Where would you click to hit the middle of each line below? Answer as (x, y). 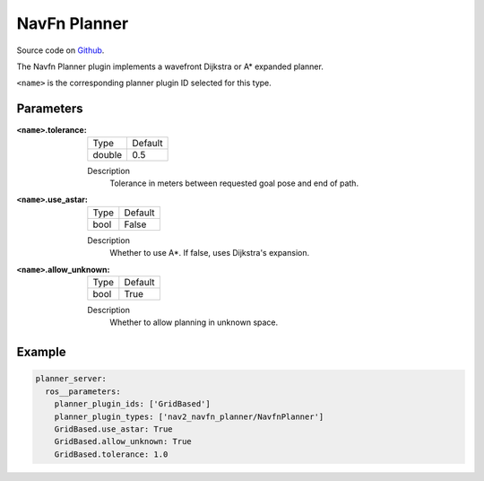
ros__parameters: (83, 391)
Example (41, 352)
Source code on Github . (60, 50)
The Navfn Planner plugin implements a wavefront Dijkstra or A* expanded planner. (170, 66)
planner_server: (71, 379)
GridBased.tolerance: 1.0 (111, 454)
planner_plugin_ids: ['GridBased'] (132, 404)
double (108, 154)
